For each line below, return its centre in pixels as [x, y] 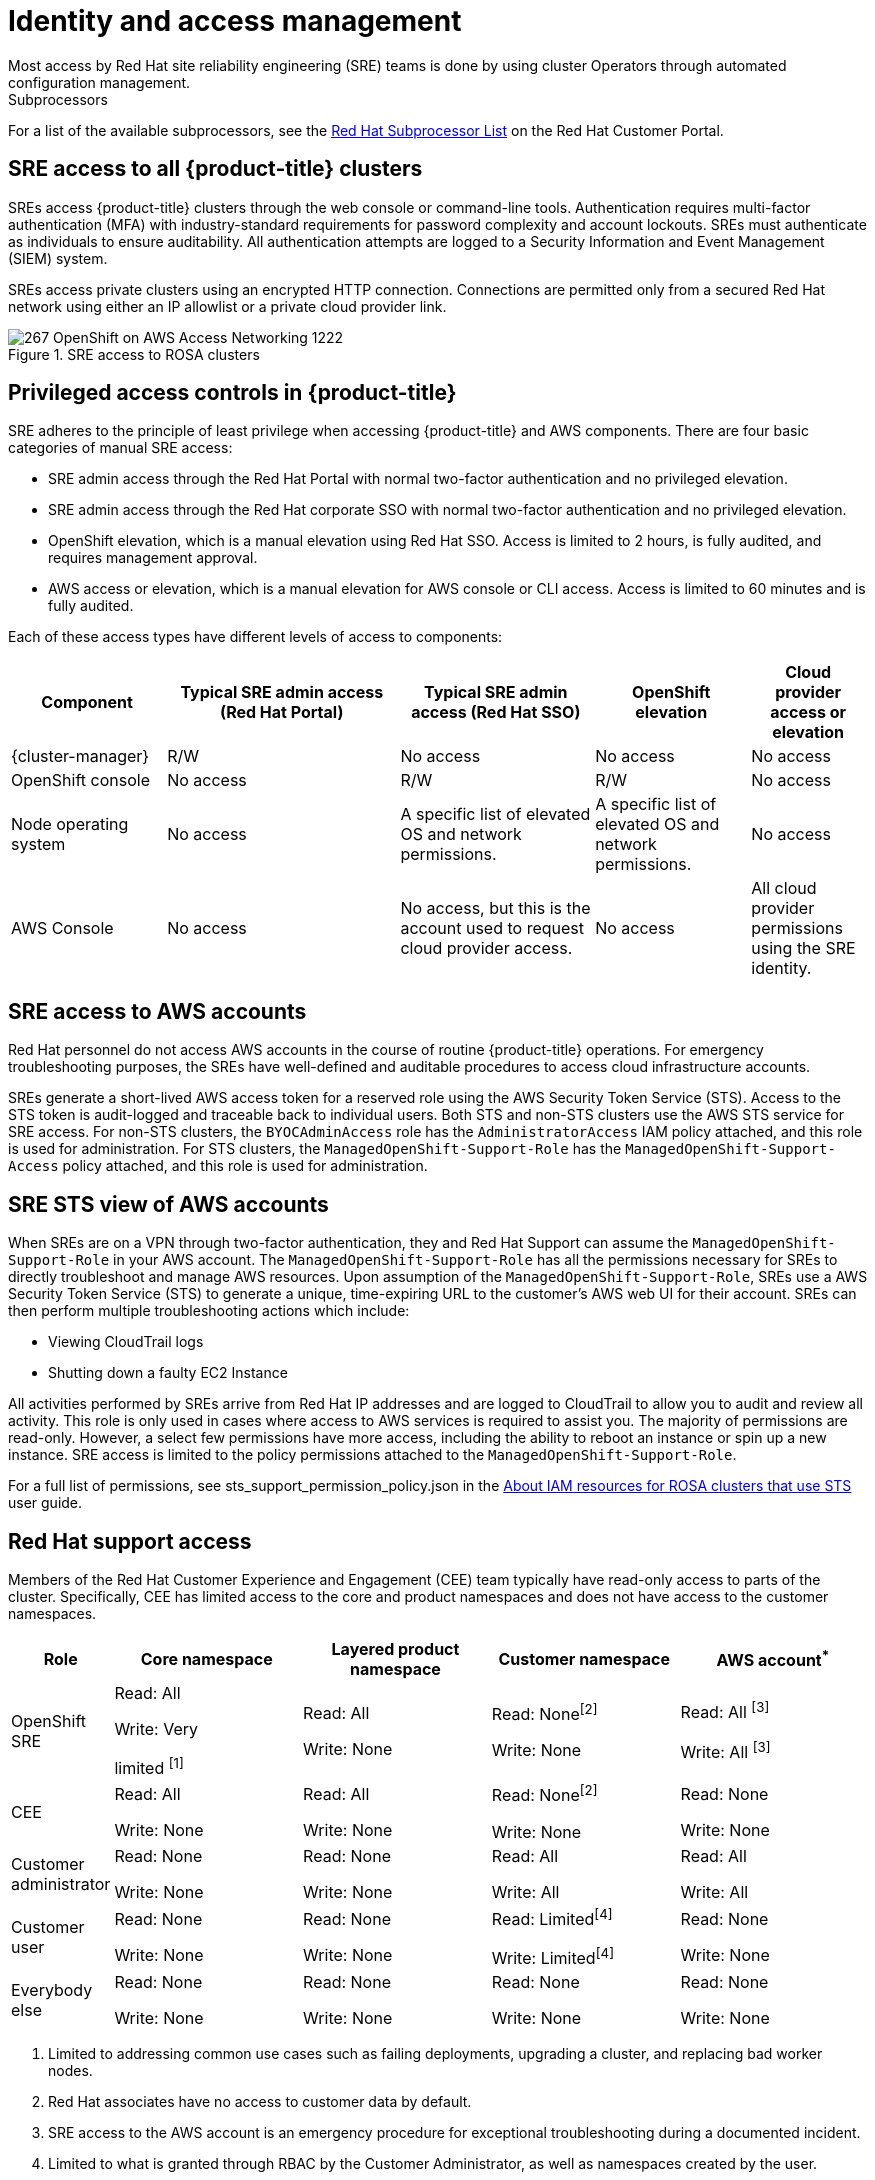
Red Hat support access [130, 1541]
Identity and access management [235, 21]
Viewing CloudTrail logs [126, 1342]
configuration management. [99, 82]
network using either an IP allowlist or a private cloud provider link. [227, 306]
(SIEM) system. [58, 258]
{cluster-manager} [80, 756]
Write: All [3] [725, 1750]
